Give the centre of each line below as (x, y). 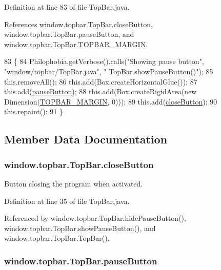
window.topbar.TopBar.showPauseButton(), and (80, 228)
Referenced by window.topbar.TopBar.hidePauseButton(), (95, 218)
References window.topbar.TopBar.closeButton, (78, 24)
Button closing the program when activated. (74, 183)
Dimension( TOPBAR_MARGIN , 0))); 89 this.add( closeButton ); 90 (111, 101)
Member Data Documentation (86, 139)
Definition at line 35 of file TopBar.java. (67, 201)
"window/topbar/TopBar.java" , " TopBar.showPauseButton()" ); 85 (109, 71)
